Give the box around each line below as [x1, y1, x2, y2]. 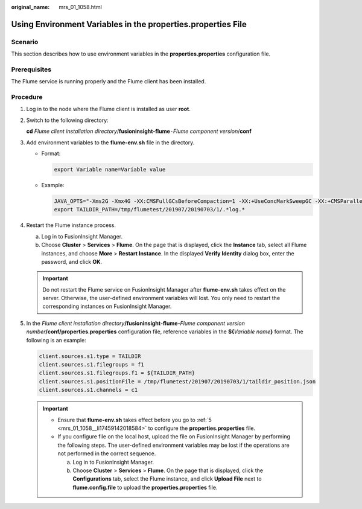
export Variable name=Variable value [54, 166, 166, 173]
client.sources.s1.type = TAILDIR [39, 353, 141, 359]
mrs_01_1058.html [59, 4, 102, 10]
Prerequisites [11, 65, 51, 74]
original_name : [11, 4, 50, 10]
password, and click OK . [41, 258, 103, 265]
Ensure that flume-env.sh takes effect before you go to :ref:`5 [57, 416, 212, 423]
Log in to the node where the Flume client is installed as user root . [26, 106, 191, 113]
